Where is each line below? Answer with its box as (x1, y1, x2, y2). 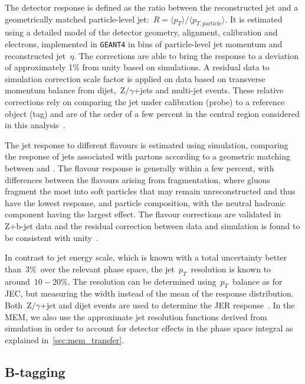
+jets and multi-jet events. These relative (133, 84, 284, 96)
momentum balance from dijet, (5, 84, 116, 96)
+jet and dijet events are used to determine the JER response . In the (40, 298, 295, 311)
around (5, 275, 30, 287)
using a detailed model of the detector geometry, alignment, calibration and (5, 26, 278, 38)
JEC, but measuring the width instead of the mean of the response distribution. (5, 287, 294, 300)
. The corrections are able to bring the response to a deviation (74, 49, 299, 61)
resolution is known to (191, 262, 271, 275)
